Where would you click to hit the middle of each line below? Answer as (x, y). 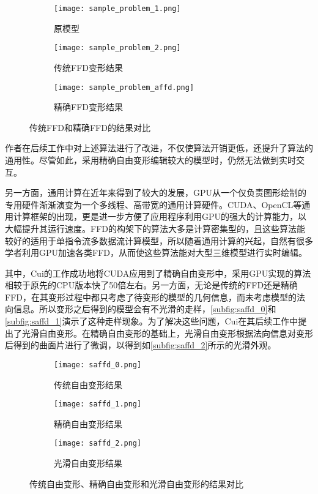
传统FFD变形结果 (88, 67)
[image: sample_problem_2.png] (117, 48)
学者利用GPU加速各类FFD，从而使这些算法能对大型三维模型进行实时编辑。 (156, 253)
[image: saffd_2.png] (98, 443)
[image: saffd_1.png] (98, 404)
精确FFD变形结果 (88, 107)
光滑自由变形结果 (88, 463)
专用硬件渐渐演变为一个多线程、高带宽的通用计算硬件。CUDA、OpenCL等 (153, 204)
